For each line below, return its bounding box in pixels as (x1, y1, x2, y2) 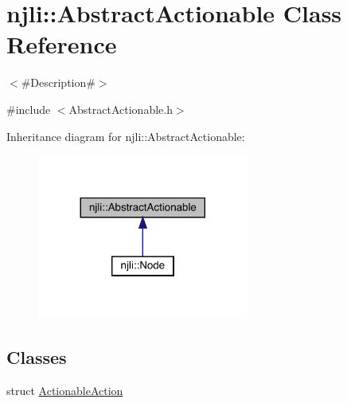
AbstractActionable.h (68, 100, 173, 117)
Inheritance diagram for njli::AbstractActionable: (6, 127, 245, 144)
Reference (6, 28, 117, 61)
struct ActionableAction (6, 382, 123, 399)
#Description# (21, 74, 96, 91)
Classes (6, 345, 67, 370)
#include (6, 100, 51, 117)
